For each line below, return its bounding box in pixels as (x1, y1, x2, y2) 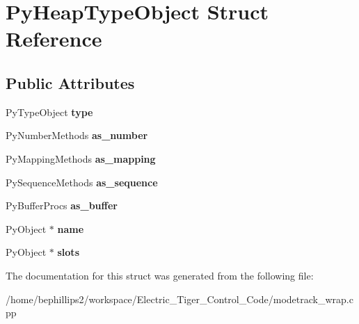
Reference (6, 24, 102, 53)
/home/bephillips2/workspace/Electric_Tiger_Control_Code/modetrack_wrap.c (6, 291, 353, 306)
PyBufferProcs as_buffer (6, 198, 118, 213)
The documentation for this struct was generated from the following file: (6, 268, 314, 282)
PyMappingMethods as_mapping (6, 151, 156, 165)
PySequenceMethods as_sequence (6, 175, 158, 189)
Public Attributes (6, 72, 135, 93)
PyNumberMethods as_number (6, 128, 148, 143)
